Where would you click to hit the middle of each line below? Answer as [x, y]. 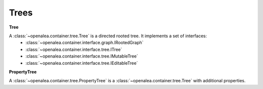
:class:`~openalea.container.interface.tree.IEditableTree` [82, 63]
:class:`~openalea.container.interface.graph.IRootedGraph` [85, 43]
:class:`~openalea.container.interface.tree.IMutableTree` [82, 56]
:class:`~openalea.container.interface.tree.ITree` [74, 49]
